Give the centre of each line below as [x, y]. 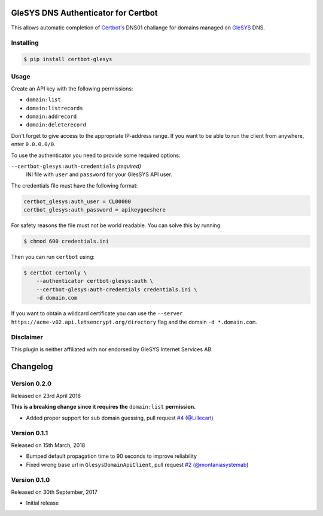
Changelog [32, 366]
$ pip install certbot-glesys [68, 59]
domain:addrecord [51, 116]
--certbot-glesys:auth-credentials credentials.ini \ [117, 289]
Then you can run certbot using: [53, 257]
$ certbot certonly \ [55, 273]
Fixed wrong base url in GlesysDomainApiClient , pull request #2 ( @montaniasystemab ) [137, 464]
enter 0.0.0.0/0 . [33, 144]
